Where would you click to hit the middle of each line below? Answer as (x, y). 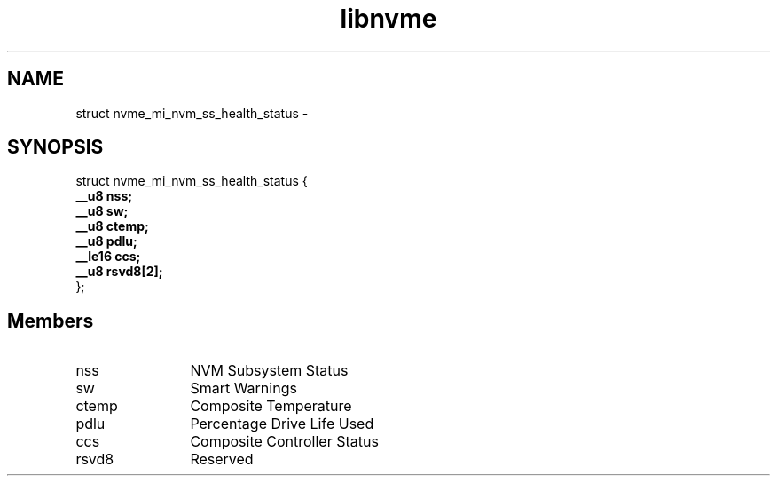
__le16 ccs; (108, 257)
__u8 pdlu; (106, 241)
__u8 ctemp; (112, 226)
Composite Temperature (271, 406)
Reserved (222, 459)
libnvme (388, 19)
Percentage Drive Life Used (282, 424)
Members (51, 321)
